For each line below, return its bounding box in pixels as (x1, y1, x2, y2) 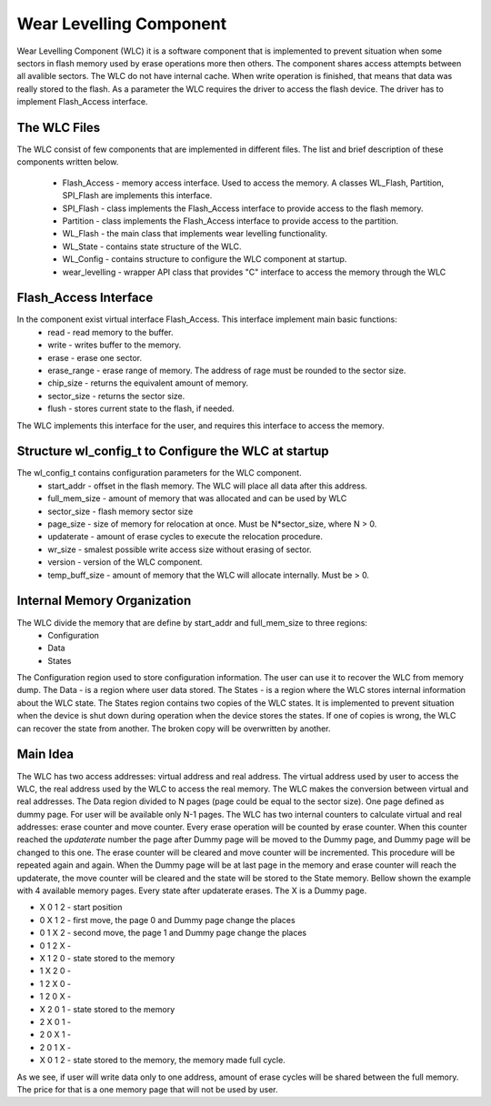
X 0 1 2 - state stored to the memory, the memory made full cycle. (39, 1055, 286, 1066)
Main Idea (16, 747, 75, 762)
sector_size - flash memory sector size (47, 506, 194, 517)
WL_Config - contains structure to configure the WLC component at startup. (62, 254, 347, 265)
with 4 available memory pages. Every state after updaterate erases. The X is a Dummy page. (16, 885, 367, 896)
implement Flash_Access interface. (16, 96, 148, 107)
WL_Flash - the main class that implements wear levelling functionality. (62, 228, 327, 239)
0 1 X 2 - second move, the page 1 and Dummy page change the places (39, 928, 307, 939)
